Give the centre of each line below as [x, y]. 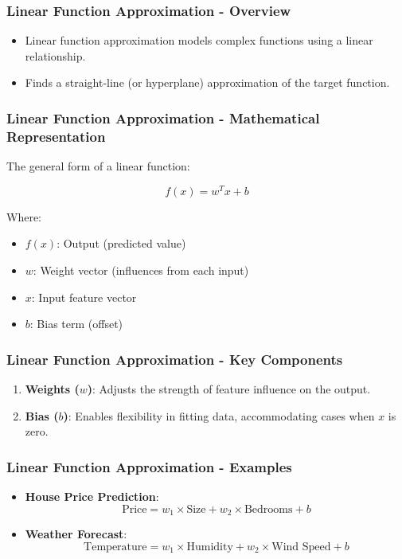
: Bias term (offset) [76, 324]
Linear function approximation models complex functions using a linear [199, 40]
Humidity [210, 547]
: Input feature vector [84, 297]
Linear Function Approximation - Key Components [175, 359]
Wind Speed [301, 547]
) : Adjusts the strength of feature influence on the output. [229, 389]
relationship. [55, 55]
